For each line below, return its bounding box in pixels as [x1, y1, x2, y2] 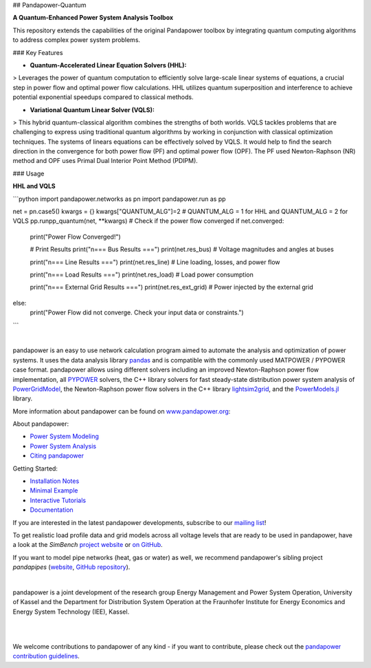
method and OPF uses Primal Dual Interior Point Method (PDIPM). [12, 157, 199, 165]
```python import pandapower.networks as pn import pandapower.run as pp [12, 195, 226, 203]
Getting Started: [12, 464, 58, 473]
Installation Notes [30, 477, 80, 485]
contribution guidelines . [12, 652, 80, 660]
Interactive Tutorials [30, 496, 86, 504]
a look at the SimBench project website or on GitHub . [12, 541, 163, 549]
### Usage [12, 169, 45, 177]
